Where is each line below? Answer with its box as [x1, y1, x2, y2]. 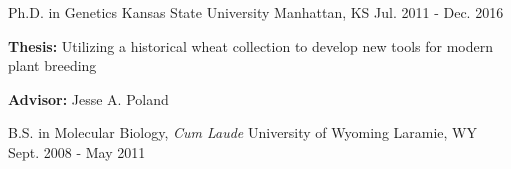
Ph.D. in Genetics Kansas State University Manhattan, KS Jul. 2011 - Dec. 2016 [8, 2, 504, 22]
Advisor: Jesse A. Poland [8, 88, 169, 109]
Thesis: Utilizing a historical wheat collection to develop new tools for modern [8, 35, 493, 56]
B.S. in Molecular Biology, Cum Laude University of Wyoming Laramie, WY [8, 122, 478, 143]
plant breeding [8, 55, 97, 76]
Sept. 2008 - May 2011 [8, 141, 146, 162]
